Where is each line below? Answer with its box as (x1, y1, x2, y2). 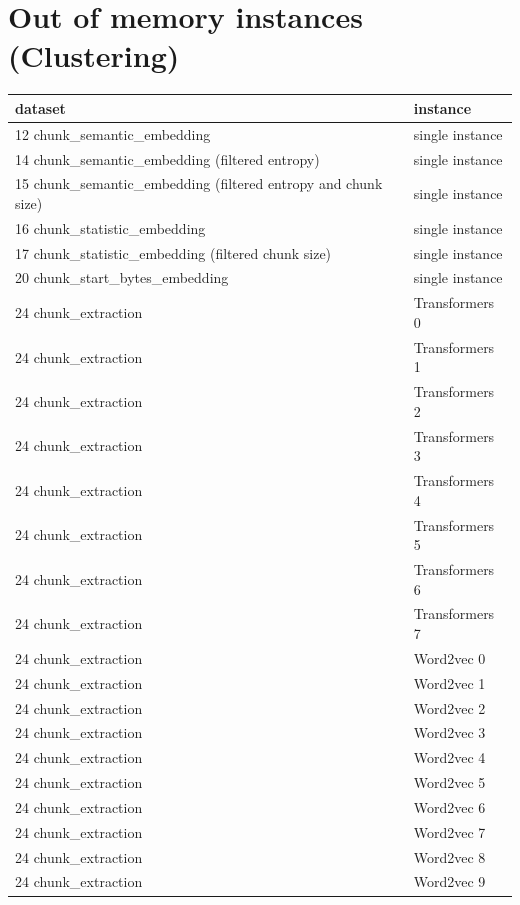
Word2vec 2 (413, 697, 486, 718)
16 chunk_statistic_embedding (15, 217, 206, 238)
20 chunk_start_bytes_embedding (15, 267, 229, 288)
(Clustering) (8, 35, 180, 76)
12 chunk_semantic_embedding (15, 123, 211, 144)
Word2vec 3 (413, 722, 486, 743)
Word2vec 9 (413, 871, 486, 892)
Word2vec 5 (413, 772, 486, 793)
